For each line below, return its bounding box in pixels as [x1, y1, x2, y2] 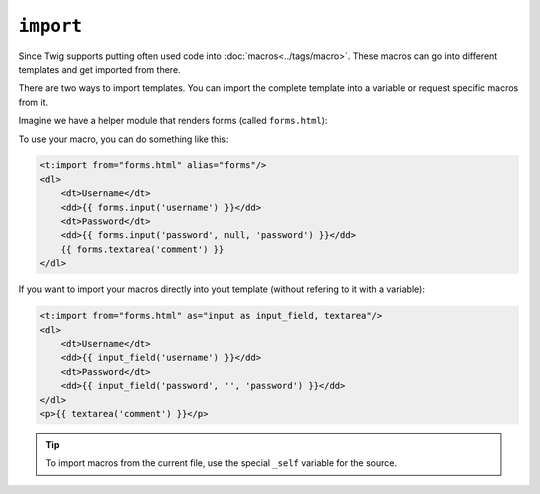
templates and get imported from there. [18, 63, 181, 75]
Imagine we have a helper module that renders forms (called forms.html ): [18, 115, 328, 127]
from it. [18, 96, 49, 108]
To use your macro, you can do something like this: [18, 133, 229, 145]
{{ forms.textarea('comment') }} [60, 243, 225, 255]
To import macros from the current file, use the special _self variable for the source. [45, 457, 397, 469]
